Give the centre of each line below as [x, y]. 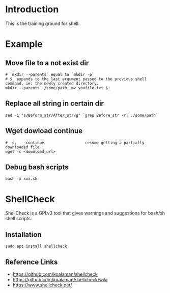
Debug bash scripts [37, 167]
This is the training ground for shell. [42, 23]
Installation [23, 235]
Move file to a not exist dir [47, 63]
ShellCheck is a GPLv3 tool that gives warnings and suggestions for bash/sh [85, 213]
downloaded [17, 147]
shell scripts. [19, 219]
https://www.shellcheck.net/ [42, 285]
